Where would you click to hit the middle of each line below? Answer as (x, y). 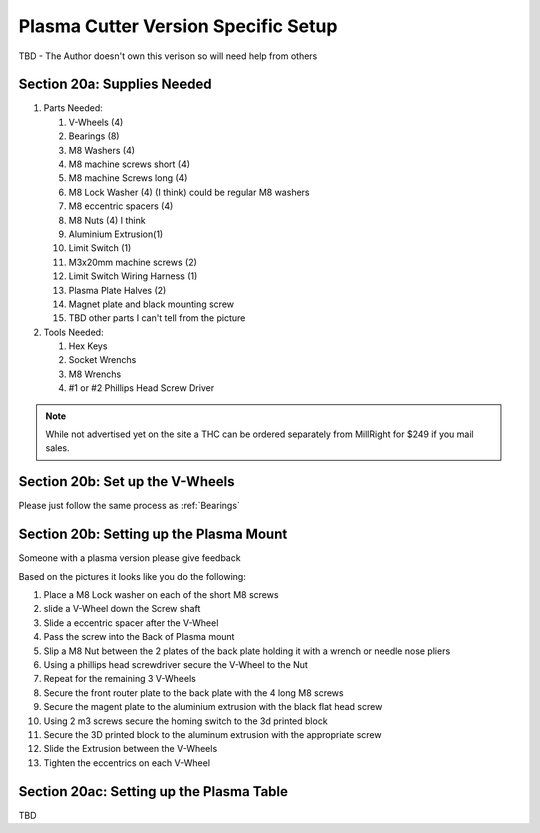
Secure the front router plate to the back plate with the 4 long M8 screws (193, 692)
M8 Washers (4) (101, 150)
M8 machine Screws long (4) (128, 178)
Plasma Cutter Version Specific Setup (178, 26)
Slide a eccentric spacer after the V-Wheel (131, 622)
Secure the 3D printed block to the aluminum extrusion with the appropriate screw (212, 734)
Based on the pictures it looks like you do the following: (132, 576)
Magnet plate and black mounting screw (151, 304)
